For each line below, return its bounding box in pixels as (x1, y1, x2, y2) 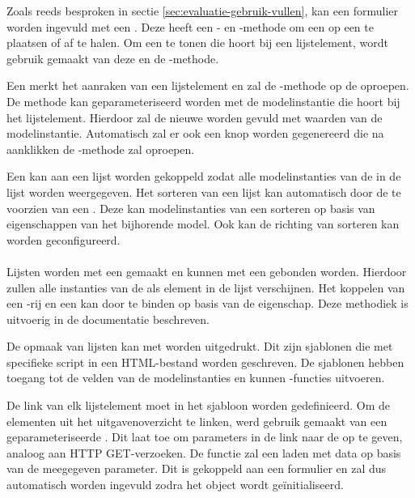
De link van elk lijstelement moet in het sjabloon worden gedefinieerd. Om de (6, 397, 391, 414)
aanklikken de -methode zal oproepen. (6, 140, 195, 157)
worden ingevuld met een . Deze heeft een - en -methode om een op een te (6, 18, 374, 35)
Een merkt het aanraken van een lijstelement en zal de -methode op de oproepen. (6, 77, 409, 94)
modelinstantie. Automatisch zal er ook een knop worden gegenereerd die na (6, 125, 384, 142)
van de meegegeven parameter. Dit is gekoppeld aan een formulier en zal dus (6, 460, 387, 477)
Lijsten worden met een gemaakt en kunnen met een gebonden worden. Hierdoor (6, 262, 407, 279)
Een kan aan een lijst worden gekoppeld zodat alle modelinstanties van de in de (6, 168, 401, 185)
